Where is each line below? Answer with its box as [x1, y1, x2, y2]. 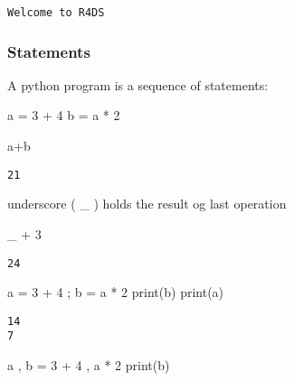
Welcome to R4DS [7, 6, 105, 19]
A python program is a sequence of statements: [7, 75, 269, 94]
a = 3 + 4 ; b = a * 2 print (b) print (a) [7, 283, 224, 302]
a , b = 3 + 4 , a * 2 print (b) [7, 356, 170, 375]
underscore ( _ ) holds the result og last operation [7, 194, 287, 213]
